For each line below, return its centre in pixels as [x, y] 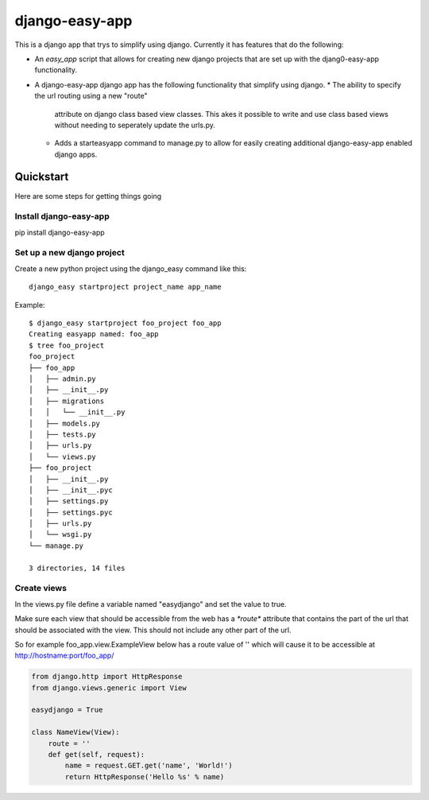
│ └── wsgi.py [60, 534]
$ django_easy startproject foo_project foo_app [125, 323]
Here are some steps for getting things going [88, 196]
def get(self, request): [97, 755]
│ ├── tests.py [62, 434]
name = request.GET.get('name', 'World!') [149, 766]
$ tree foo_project [67, 345]
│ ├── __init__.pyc [71, 490]
